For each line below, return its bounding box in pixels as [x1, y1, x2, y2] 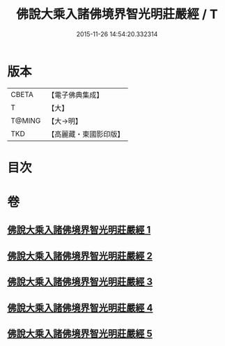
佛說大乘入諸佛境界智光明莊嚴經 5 [7, 328, 153, 340]
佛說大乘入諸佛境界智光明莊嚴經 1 [7, 224, 151, 236]
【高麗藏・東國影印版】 [47, 129, 125, 139]
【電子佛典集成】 [47, 90, 104, 100]
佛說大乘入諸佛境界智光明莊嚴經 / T [16, 6, 218, 22]
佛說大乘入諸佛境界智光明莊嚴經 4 [7, 301, 153, 314]
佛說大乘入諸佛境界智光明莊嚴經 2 [7, 250, 153, 262]
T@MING [10, 116, 41, 126]
